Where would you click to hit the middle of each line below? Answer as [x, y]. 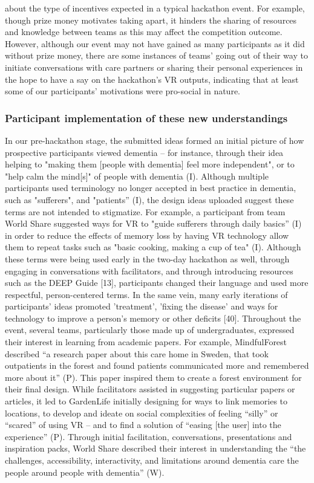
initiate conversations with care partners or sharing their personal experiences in [154, 67]
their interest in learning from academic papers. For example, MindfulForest [146, 342]
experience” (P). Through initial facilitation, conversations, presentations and [149, 436]
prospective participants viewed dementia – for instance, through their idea [144, 152]
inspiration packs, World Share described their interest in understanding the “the [155, 448]
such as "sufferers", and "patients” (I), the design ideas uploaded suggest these [149, 199]
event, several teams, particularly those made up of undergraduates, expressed [150, 330]
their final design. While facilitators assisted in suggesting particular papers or [150, 389]
